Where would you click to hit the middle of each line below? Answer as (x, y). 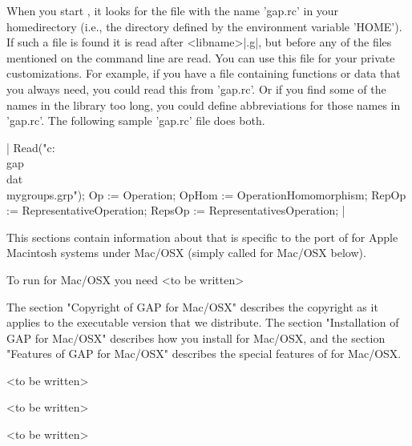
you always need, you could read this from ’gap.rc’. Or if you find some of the (196, 88)
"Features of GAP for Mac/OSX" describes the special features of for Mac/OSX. (204, 354)
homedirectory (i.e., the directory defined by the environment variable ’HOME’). (204, 26)
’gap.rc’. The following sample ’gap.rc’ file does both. (136, 121)
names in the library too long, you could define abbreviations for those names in (204, 104)
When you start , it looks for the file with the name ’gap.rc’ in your (173, 10)
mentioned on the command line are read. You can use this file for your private (201, 57)
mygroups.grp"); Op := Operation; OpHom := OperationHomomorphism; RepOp (206, 194)
